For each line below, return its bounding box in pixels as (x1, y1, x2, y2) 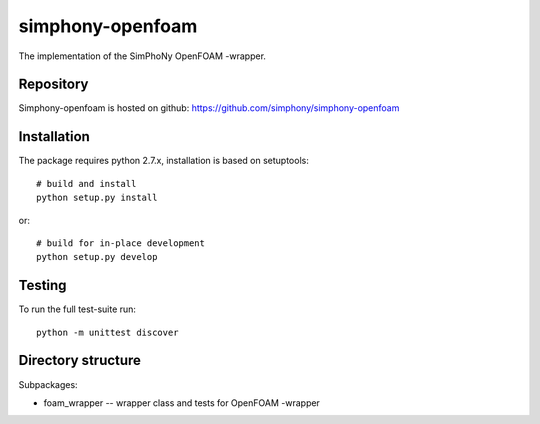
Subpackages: (18, 378, 79, 390)
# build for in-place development (36, 237, 205, 249)
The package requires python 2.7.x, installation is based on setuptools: (18, 155, 309, 167)
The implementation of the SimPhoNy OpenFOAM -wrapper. (18, 50, 267, 62)
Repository (18, 76, 89, 93)
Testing (18, 277, 67, 294)
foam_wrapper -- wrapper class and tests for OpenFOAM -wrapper (43, 396, 320, 409)
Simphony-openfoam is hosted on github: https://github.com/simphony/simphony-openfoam (18, 102, 400, 114)
